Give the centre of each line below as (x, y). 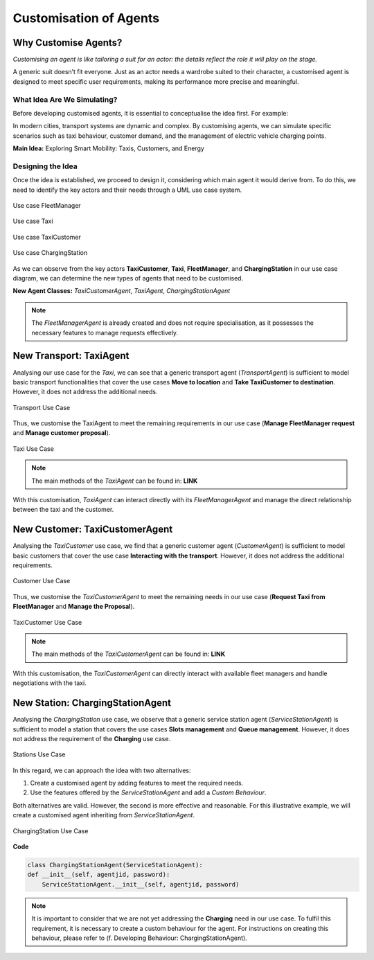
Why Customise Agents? (68, 43)
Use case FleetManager (47, 206)
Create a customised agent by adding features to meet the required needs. (137, 783)
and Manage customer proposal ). (62, 433)
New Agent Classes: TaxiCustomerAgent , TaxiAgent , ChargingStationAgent (122, 291)
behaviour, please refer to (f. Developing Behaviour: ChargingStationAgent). (139, 938)
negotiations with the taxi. (50, 683)
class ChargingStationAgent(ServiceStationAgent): (115, 865)
